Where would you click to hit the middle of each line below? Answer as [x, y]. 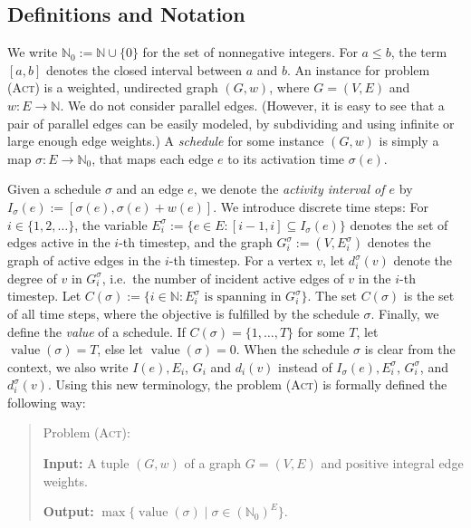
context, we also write [68, 366]
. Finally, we [405, 313]
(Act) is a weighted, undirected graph [113, 87]
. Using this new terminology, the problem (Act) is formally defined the [247, 384]
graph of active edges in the [84, 260]
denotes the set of [399, 224]
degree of [32, 278]
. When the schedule [293, 349]
